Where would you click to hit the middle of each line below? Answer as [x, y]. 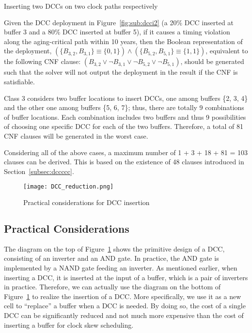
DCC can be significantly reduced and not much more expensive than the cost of [124, 315]
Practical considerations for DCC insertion [87, 202]
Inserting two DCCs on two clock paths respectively [81, 6]
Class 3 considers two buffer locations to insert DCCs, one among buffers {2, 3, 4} [126, 98]
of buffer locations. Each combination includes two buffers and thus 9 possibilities [125, 117]
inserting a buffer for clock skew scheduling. [69, 325]
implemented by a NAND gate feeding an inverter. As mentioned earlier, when [121, 267]
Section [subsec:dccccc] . [39, 171]
